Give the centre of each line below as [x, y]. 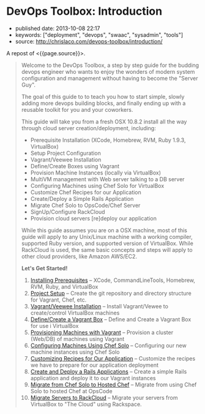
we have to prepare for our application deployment [95, 365]
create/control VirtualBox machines [75, 313]
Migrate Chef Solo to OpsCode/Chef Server [85, 205]
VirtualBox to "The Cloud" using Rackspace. [86, 404]
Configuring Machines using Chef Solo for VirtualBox [97, 186]
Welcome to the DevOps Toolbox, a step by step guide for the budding [110, 65]
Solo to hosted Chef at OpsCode [71, 391]
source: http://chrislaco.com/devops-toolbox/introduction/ [89, 41]
